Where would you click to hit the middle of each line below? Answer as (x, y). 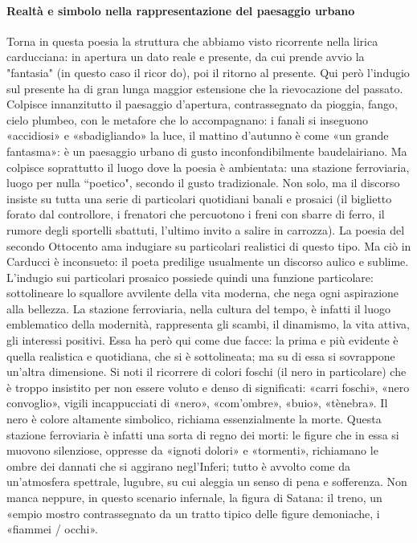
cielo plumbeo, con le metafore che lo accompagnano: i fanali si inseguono (188, 119)
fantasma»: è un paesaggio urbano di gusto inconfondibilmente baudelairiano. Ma (207, 151)
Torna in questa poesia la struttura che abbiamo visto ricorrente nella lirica (192, 41)
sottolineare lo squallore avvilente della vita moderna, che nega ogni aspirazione (203, 293)
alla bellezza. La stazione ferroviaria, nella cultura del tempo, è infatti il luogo (199, 308)
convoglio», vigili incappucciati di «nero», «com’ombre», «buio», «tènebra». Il (197, 403)
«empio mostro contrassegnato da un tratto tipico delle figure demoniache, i (193, 513)
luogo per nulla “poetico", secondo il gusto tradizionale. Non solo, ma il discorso (203, 183)
